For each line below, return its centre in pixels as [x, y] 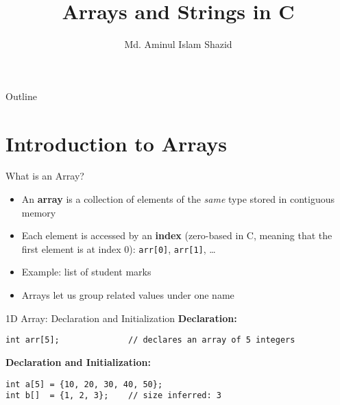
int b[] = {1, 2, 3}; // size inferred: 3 [113, 396]
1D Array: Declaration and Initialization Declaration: [121, 318]
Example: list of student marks [86, 272]
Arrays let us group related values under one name [128, 295]
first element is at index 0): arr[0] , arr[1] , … [119, 248]
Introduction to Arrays [116, 143]
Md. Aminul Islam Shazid [178, 44]
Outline [21, 96]
